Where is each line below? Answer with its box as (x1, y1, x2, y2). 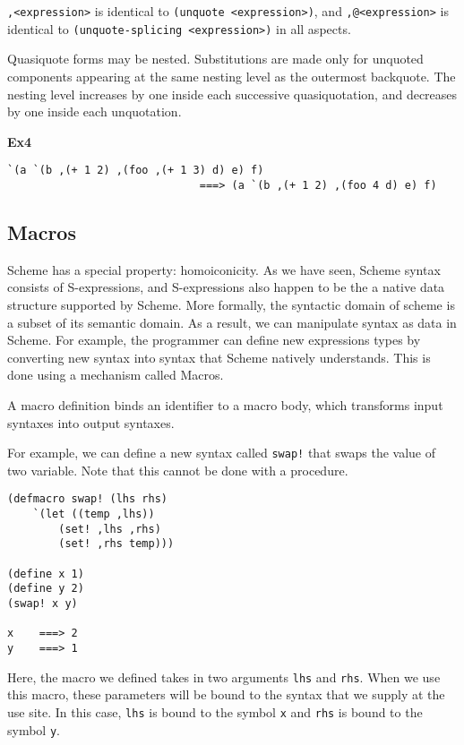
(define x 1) (7, 567, 84, 580)
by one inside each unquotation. (7, 102, 182, 121)
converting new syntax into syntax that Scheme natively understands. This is (7, 347, 431, 366)
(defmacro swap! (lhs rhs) (7, 492, 168, 506)
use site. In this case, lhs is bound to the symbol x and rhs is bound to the (7, 702, 423, 721)
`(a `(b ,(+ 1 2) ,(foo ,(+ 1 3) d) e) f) (7, 164, 264, 177)
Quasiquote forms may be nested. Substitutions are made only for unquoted (7, 49, 424, 68)
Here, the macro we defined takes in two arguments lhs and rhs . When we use (7, 667, 441, 686)
